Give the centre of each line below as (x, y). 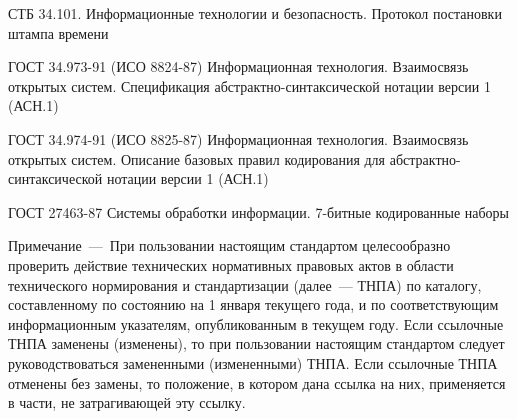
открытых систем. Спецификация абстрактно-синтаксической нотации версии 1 (249, 85)
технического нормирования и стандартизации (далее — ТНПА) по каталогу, (245, 284)
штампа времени (58, 32)
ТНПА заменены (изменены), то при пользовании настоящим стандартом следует (256, 343)
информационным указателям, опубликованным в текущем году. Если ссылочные (256, 323)
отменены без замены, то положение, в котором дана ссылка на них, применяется (257, 382)
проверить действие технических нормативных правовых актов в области (231, 264)
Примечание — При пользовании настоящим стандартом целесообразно (229, 245)
